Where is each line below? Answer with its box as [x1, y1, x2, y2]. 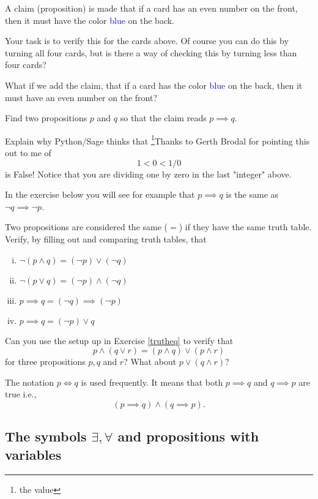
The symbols [5, 427, 87, 446]
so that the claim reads [120, 111, 207, 124]
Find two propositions [5, 111, 87, 124]
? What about [124, 355, 177, 368]
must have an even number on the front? [5, 91, 158, 103]
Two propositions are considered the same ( [5, 220, 168, 233]
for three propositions [5, 355, 86, 368]
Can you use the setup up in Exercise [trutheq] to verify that [5, 334, 234, 347]
